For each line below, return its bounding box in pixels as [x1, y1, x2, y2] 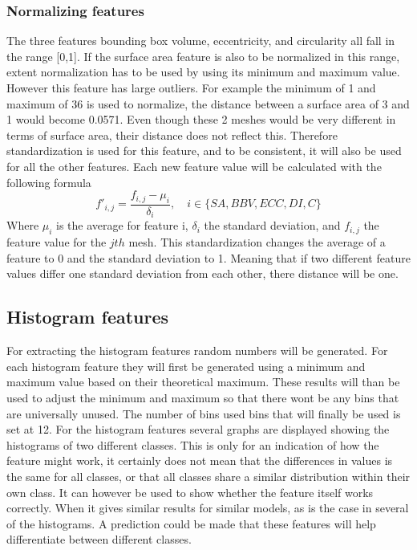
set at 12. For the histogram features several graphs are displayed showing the [6, 421, 390, 438]
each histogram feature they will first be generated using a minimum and [6, 357, 366, 374]
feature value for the [6, 234, 107, 251]
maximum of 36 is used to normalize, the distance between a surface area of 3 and [6, 95, 410, 112]
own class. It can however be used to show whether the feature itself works [6, 483, 374, 500]
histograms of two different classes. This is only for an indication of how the [6, 436, 379, 453]
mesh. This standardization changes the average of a [128, 234, 386, 251]
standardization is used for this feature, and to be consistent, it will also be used [6, 142, 402, 159]
